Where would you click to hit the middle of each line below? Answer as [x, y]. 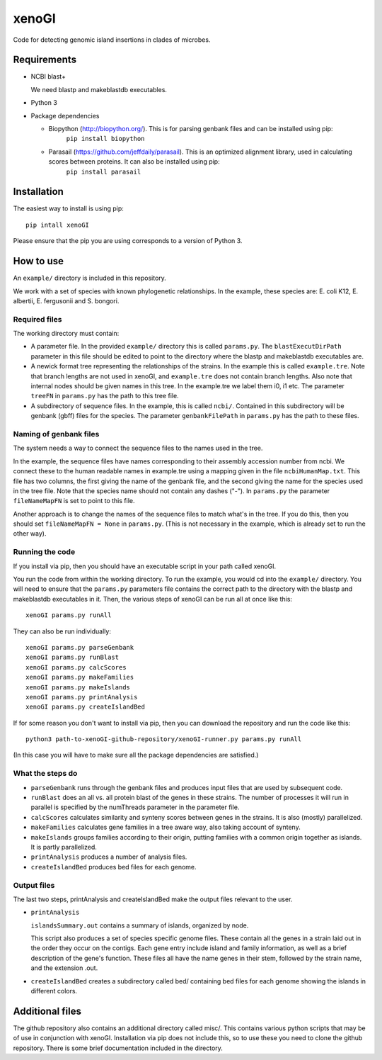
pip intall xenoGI [58, 225]
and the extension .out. [64, 968]
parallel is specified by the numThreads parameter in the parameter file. [135, 807]
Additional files [47, 1011]
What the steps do [45, 774]
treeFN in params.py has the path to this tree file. [105, 396]
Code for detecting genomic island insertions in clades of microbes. [112, 40]
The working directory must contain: [66, 334]
